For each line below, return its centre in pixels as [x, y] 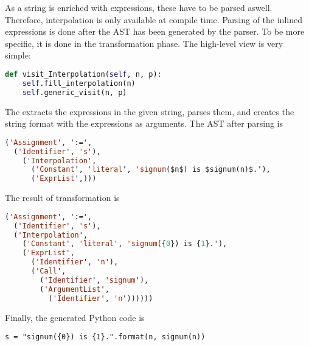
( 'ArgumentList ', [75, 289]
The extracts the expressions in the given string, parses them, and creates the [150, 111]
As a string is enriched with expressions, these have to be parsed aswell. [139, 7]
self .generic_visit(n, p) [75, 92]
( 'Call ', [48, 271]
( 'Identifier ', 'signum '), [94, 280]
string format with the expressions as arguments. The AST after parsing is [144, 123]
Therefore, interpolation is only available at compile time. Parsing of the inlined [154, 19]
